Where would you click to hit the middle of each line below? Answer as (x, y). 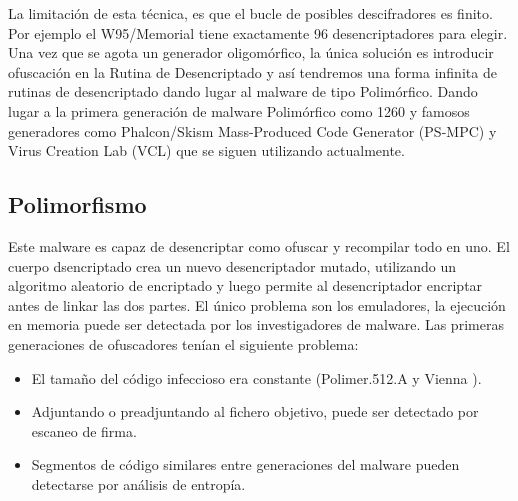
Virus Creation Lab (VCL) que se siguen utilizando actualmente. (206, 150)
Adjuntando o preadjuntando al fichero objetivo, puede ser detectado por (255, 411)
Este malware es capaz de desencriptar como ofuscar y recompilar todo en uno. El (259, 245)
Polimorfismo (77, 204)
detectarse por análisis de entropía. (138, 483)
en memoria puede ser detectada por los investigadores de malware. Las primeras (256, 324)
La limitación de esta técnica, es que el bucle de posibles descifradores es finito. (250, 13)
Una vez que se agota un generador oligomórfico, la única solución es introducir (251, 52)
